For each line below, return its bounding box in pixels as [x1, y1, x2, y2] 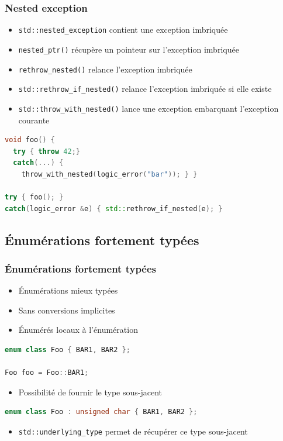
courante [18, 113, 50, 126]
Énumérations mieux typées [18, 284, 118, 297]
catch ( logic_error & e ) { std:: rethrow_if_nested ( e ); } [5, 204, 223, 213]
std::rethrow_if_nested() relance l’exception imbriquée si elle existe [18, 82, 272, 95]
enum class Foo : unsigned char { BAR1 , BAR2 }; [5, 408, 198, 416]
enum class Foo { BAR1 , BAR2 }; [5, 346, 130, 354]
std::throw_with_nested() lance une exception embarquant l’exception [18, 102, 279, 114]
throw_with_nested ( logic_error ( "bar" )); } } [21, 170, 198, 178]
